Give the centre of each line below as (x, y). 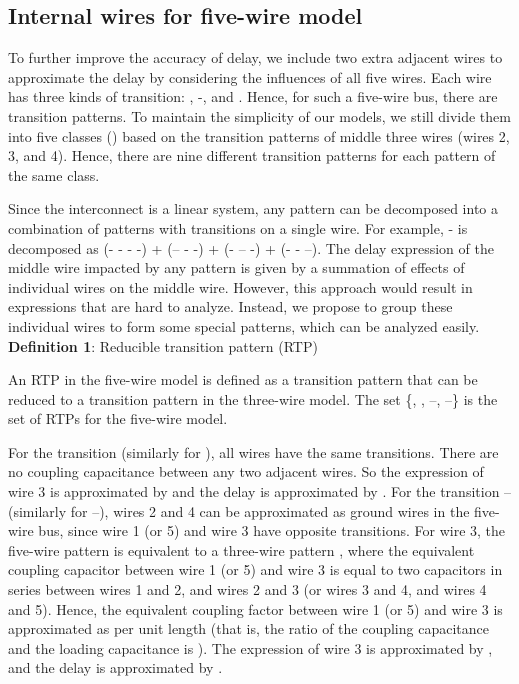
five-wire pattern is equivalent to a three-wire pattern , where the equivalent (241, 549)
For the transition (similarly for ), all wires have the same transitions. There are (253, 451)
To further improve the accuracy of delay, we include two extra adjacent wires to (255, 57)
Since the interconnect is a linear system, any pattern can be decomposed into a (253, 208)
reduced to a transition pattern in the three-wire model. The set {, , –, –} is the (253, 398)
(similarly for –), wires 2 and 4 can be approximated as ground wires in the (239, 510)
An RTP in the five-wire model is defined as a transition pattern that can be (243, 379)
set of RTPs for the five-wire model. (118, 418)
